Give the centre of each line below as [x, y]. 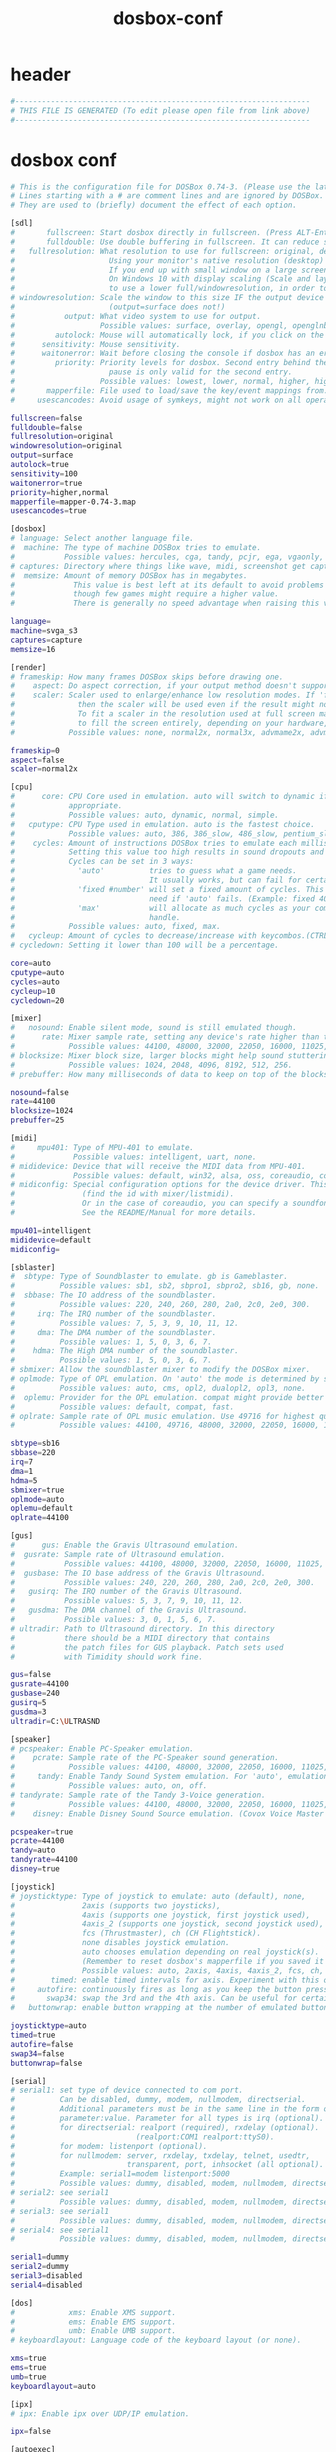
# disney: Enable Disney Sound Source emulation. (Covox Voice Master [167, 1813]
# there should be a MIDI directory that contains [140, 1638]
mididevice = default [51, 1240]
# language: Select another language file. [102, 538]
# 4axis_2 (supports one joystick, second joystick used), [167, 1924]
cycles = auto [35, 982]
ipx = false [31, 2432]
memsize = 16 [33, 649]
